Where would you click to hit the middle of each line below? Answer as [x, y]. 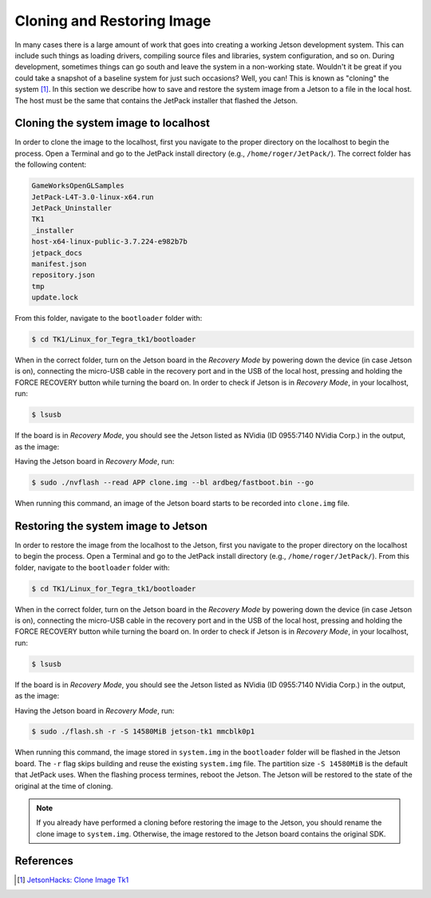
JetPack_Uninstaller [71, 208]
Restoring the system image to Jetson [111, 526]
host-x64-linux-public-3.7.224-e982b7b [109, 242]
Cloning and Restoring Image [113, 21]
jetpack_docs [57, 253]
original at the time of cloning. [64, 785]
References [44, 861]
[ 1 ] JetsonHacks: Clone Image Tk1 [73, 880]
